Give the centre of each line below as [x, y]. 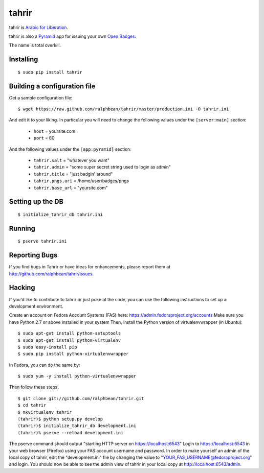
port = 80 [44, 138]
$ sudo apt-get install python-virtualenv [69, 340]
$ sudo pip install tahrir [50, 72]
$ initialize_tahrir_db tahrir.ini [60, 214]
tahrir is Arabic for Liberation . [39, 27]
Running [22, 228]
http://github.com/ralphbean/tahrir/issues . [51, 274]
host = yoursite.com [55, 131]
